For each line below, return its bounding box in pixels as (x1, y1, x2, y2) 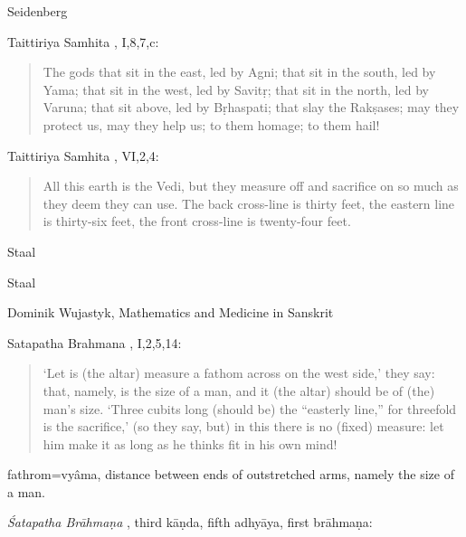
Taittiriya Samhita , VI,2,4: (7, 146, 159, 165)
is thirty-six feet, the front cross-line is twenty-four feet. (43, 212, 351, 231)
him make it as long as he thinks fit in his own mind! (43, 434, 338, 453)
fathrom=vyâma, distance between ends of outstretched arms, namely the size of (7, 465, 454, 484)
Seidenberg (7, 2, 68, 20)
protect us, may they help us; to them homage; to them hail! (43, 115, 380, 134)
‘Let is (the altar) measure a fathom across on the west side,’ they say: (43, 363, 435, 382)
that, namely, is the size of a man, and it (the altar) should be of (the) (43, 381, 435, 400)
